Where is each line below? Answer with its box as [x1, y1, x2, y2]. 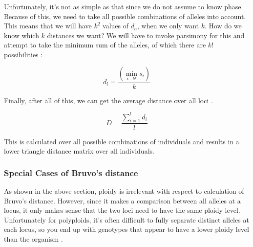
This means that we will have [4, 21, 92, 31]
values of [103, 21, 129, 31]
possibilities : [4, 49, 43, 59]
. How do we [204, 21, 242, 31]
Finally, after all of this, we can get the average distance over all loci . [4, 95, 213, 105]
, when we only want [137, 21, 199, 31]
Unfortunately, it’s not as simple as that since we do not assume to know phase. [4, 1, 243, 11]
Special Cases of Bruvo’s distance [4, 166, 138, 179]
